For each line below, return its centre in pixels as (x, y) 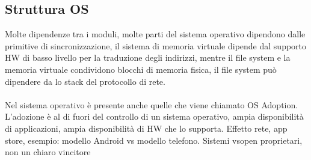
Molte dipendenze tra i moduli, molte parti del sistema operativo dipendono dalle (155, 34)
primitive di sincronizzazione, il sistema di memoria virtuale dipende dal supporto (156, 45)
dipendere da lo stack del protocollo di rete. (85, 81)
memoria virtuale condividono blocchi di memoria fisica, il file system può (141, 69)
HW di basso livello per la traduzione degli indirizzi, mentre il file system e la (148, 57)
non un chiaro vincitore (48, 152)
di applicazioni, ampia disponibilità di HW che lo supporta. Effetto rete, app (146, 128)
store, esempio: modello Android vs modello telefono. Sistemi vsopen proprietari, (154, 140)
